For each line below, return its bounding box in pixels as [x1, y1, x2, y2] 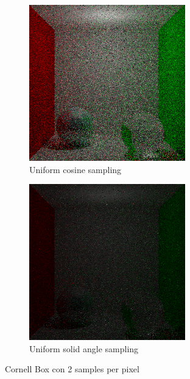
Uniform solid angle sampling [29, 342, 139, 355]
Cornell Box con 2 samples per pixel [5, 363, 139, 375]
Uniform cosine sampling [29, 163, 122, 175]
